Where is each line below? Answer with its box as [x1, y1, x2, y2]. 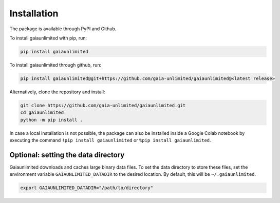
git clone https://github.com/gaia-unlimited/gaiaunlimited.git [20, 103, 186, 108]
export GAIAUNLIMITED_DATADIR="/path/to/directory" [20, 185, 154, 191]
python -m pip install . [20, 117, 83, 123]
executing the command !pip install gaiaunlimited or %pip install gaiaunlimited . [9, 137, 211, 144]
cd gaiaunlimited [20, 110, 64, 115]
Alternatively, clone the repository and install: [9, 89, 105, 95]
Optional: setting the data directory [9, 150, 125, 159]
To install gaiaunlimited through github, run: [9, 62, 102, 68]
